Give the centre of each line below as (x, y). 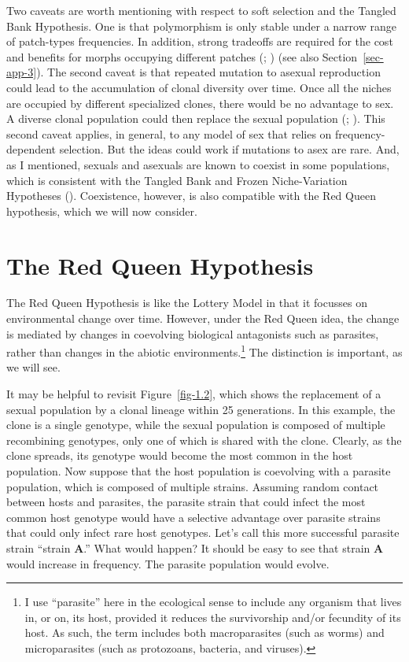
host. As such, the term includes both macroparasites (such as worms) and (204, 632)
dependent (31, 149)
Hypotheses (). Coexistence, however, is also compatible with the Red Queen (191, 196)
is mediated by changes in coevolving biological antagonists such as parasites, (193, 333)
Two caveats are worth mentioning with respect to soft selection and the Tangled (201, 10)
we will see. (33, 367)
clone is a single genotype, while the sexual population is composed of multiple (196, 425)
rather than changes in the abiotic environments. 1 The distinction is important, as (204, 351)
